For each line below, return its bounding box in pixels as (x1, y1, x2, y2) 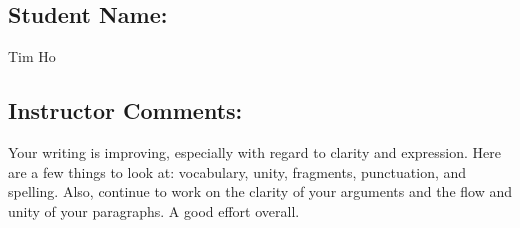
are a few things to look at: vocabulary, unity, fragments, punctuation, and (8, 161, 467, 182)
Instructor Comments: (8, 95, 243, 126)
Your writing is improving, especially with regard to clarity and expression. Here (8, 142, 501, 162)
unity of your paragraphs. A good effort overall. (8, 200, 300, 221)
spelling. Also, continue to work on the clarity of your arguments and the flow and (8, 181, 513, 202)
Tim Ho (8, 46, 56, 67)
